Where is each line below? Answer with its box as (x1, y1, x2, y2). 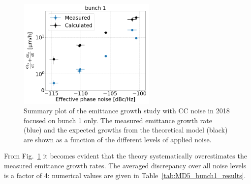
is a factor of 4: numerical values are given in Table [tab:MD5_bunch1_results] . (4, 170, 246, 180)
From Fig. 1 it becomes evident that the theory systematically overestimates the (4, 151, 247, 161)
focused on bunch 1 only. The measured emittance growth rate (24, 115, 212, 125)
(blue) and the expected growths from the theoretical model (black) (24, 125, 228, 135)
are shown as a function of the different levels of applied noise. (24, 134, 212, 144)
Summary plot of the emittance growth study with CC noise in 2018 (24, 105, 230, 116)
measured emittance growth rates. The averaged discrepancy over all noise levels (4, 160, 247, 171)
